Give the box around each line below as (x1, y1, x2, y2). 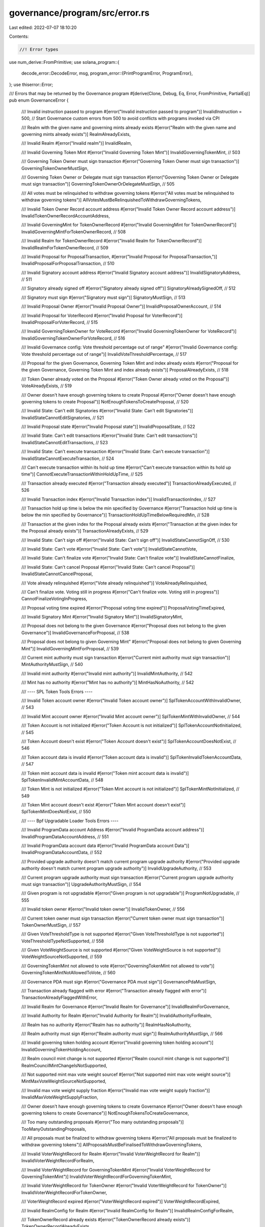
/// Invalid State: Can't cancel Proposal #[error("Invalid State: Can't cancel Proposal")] (21, 564, 195, 570)
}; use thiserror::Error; (9, 81, 53, 87)
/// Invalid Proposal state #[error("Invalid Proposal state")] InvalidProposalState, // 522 (21, 424, 195, 429)
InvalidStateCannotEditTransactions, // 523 (21, 439, 108, 445)
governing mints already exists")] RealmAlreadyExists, (21, 132, 131, 137)
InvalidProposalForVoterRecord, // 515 (21, 320, 98, 325)
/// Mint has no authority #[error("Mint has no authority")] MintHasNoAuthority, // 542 (21, 680, 194, 686)
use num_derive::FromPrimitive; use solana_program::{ (9, 59, 120, 65)
